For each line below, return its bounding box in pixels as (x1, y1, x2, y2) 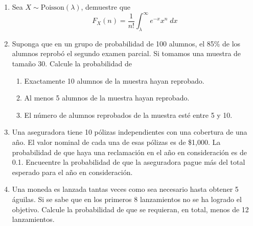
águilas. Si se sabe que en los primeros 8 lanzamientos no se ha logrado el (12, 194, 242, 205)
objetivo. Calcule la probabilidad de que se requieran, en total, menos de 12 (12, 204, 249, 214)
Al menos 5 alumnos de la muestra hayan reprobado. (24, 92, 190, 103)
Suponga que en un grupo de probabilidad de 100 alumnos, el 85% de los (12, 38, 241, 48)
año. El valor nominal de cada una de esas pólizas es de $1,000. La (12, 137, 221, 147)
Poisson (40, 4, 64, 11)
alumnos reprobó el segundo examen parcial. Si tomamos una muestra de (12, 48, 241, 59)
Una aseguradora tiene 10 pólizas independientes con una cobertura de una (12, 127, 247, 137)
